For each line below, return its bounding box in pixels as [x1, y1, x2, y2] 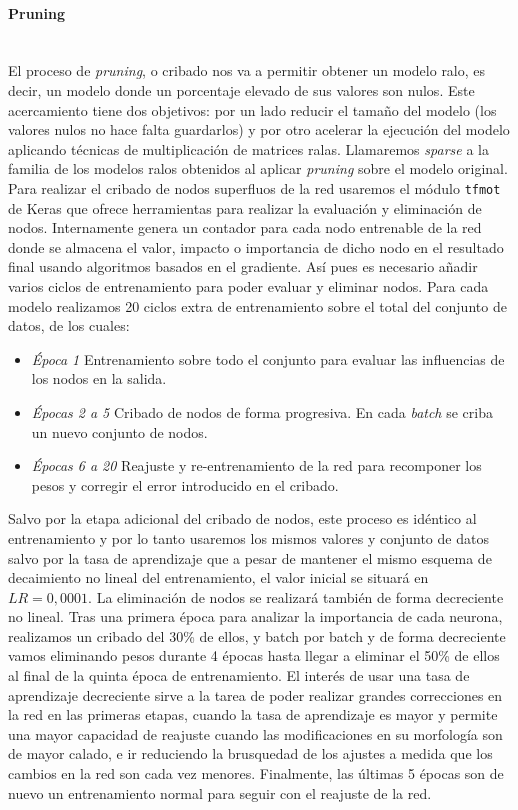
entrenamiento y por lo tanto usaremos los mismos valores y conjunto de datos [8, 527, 489, 548]
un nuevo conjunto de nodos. [31, 421, 208, 442]
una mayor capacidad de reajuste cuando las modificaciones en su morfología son [8, 723, 503, 744]
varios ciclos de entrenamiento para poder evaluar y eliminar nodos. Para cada [8, 275, 489, 296]
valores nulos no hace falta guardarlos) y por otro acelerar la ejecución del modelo [8, 119, 510, 140]
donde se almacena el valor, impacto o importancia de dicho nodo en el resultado [8, 236, 504, 257]
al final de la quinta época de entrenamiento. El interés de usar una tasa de [8, 665, 470, 686]
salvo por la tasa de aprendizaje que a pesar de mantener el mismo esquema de [8, 547, 492, 568]
